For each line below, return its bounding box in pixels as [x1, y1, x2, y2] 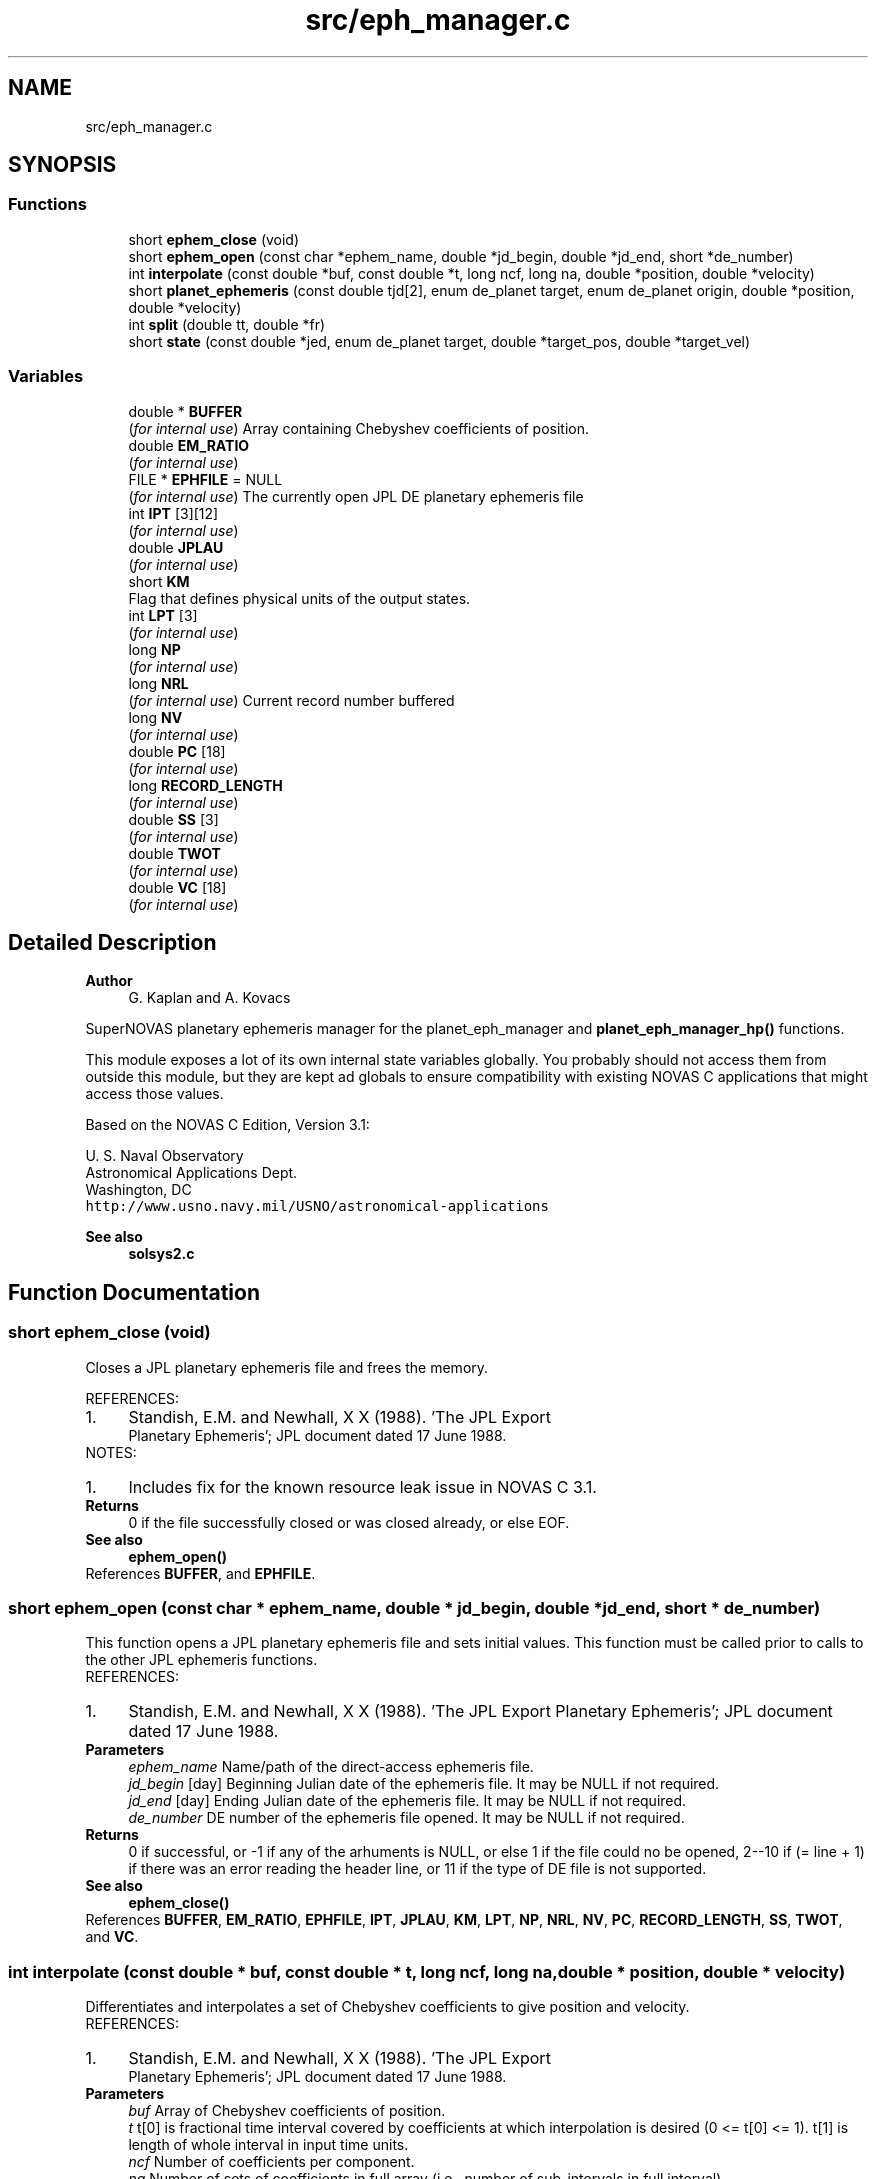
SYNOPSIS [8, 152, 117, 178]
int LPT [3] [128, 606, 198, 624]
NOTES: [85, 1443, 137, 1461]
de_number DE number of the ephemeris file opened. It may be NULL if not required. [128, 1809, 685, 1827]
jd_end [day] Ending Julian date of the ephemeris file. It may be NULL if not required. [128, 1792, 687, 1810]
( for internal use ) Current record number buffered [128, 691, 455, 709]
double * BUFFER [128, 402, 243, 420]
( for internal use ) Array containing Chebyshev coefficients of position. [128, 419, 589, 437]
